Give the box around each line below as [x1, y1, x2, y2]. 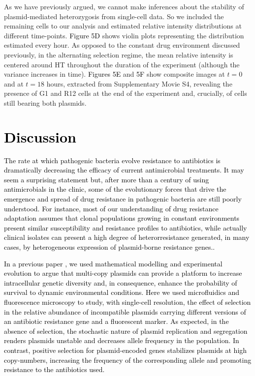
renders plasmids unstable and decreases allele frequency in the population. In [4, 335, 239, 346]
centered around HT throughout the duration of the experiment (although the [4, 59, 240, 69]
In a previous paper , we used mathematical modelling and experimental [4, 258, 223, 268]
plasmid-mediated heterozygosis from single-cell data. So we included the [4, 11, 224, 21]
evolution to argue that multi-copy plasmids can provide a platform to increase [4, 268, 242, 278]
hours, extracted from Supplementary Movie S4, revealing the [46, 78, 232, 88]
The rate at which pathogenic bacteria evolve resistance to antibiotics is [4, 155, 221, 165]
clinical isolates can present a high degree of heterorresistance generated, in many [4, 232, 250, 242]
